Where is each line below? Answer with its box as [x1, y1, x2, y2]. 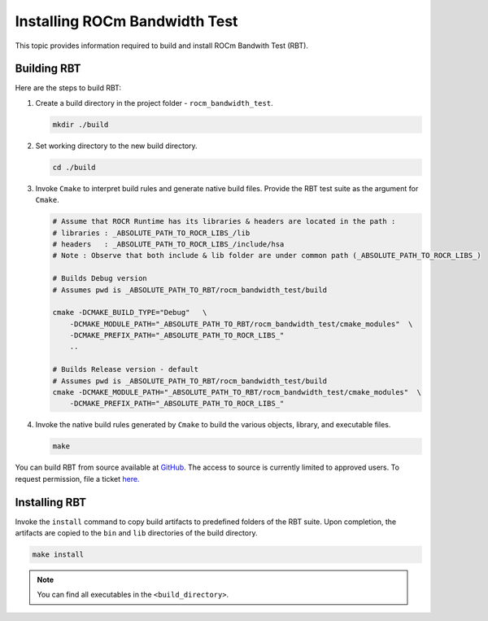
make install [32, 550, 85, 559]
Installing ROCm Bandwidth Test [15, 12, 238, 30]
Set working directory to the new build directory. [35, 141, 198, 151]
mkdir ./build [52, 120, 109, 129]
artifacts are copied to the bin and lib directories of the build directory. [15, 528, 258, 538]
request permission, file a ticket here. [15, 474, 140, 483]
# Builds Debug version [52, 273, 148, 283]
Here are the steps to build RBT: [15, 83, 122, 93]
